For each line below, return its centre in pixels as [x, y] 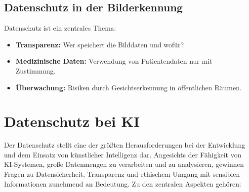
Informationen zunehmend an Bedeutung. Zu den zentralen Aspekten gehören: [123, 183]
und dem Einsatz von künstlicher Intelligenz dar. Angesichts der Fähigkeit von [123, 154]
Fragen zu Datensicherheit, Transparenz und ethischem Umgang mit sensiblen [122, 174]
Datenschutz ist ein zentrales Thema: [60, 28]
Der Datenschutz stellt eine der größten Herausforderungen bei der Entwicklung [125, 145]
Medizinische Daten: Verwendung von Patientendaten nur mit [114, 61]
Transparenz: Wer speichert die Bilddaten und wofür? [100, 44]
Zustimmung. [36, 70]
